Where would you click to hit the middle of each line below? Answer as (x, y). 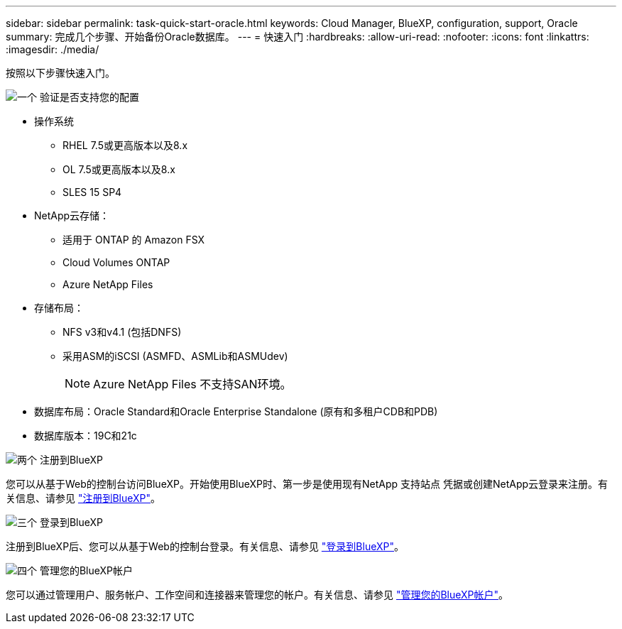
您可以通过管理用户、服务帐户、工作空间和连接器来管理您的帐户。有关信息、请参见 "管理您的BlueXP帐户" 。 (257, 595)
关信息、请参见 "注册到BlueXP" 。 (83, 498)
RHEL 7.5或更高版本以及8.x (125, 145)
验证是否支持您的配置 (89, 97)
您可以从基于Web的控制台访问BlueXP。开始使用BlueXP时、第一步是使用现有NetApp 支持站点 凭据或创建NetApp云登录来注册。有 (307, 484)
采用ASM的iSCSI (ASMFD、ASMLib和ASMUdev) (175, 356)
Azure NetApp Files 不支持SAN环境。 (192, 384)
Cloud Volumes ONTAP (116, 262)
